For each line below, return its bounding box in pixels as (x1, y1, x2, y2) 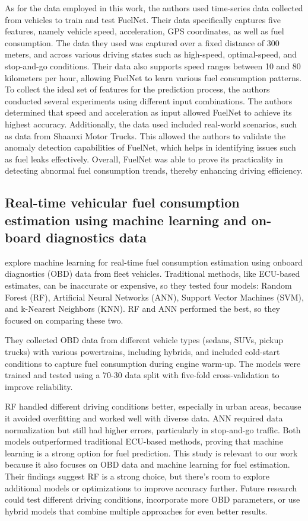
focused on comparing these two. (5, 314, 123, 326)
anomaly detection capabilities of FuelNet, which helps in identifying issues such (5, 141, 296, 154)
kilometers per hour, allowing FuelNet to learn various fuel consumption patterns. (5, 71, 302, 84)
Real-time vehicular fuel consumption (5, 193, 240, 212)
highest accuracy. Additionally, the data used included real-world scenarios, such (5, 117, 297, 130)
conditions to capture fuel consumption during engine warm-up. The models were (5, 357, 301, 369)
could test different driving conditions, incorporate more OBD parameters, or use (5, 493, 300, 506)
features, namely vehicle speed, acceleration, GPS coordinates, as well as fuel (5, 25, 284, 37)
